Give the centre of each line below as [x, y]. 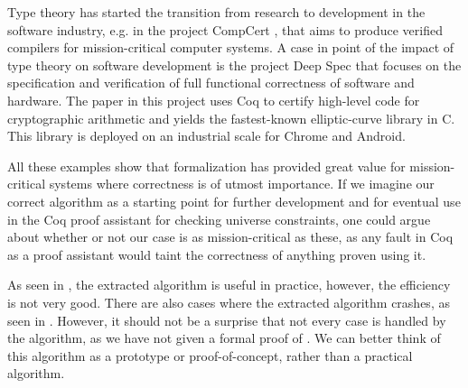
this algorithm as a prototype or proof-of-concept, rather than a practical [210, 355]
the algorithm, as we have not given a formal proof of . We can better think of [224, 338]
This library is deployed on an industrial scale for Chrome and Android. [206, 136]
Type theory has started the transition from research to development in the [216, 12]
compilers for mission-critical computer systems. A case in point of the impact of [231, 47]
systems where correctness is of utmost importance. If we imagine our [242, 184]
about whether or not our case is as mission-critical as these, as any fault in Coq [230, 237]
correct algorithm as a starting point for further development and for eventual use [234, 201]
